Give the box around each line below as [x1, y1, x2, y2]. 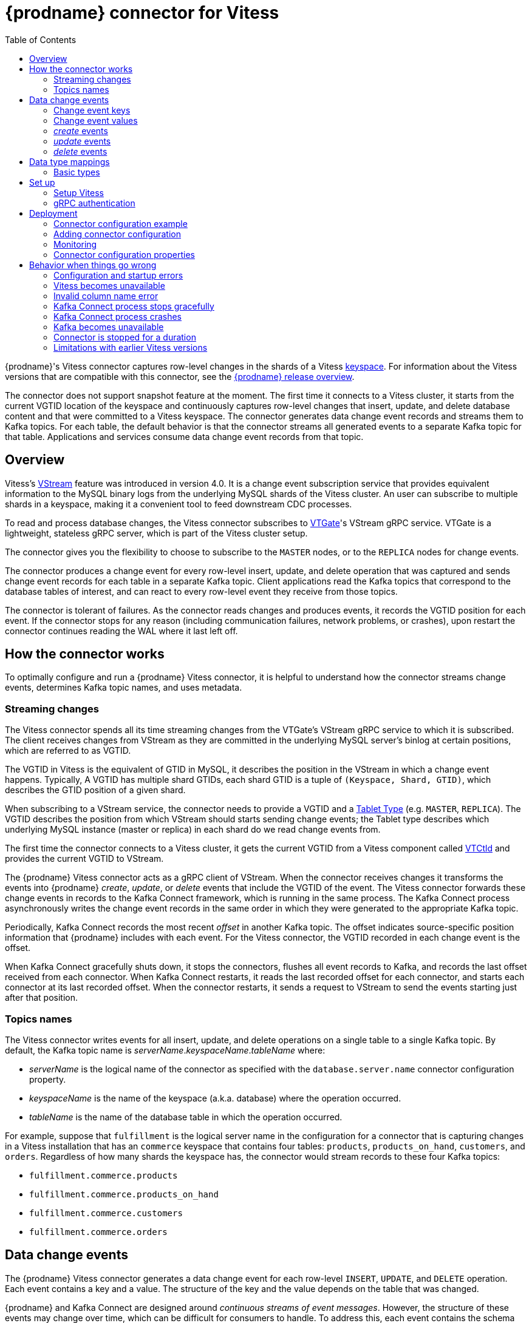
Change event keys [53, 104, 131, 115]
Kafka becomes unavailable [53, 321, 164, 332]
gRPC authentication [53, 197, 135, 208]
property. [29, 1074, 66, 1084]
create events [53, 125, 108, 136]
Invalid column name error [53, 290, 159, 301]
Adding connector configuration [53, 228, 181, 239]
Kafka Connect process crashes [53, 311, 182, 322]
